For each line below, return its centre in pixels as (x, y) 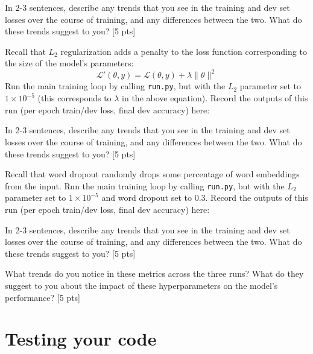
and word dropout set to (147, 198)
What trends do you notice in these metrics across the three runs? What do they (154, 273)
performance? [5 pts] (43, 297)
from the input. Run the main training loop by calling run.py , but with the (145, 185)
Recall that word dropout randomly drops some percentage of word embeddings (152, 174)
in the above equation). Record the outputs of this (215, 98)
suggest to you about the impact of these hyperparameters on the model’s (141, 285)
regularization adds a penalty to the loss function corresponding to (184, 51)
